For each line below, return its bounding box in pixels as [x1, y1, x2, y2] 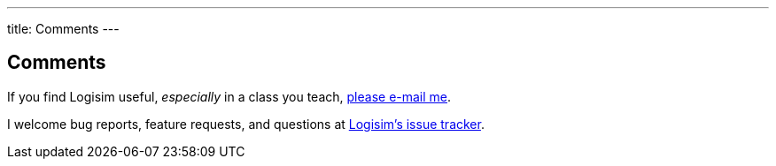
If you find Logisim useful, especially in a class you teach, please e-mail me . [7, 88, 452, 104]
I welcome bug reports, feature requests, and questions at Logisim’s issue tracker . [7, 116, 485, 132]
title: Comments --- [7, 21, 120, 36]
